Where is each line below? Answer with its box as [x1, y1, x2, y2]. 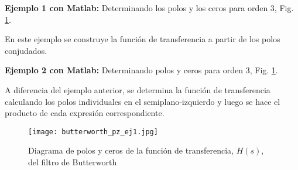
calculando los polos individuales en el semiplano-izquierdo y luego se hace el [5, 95, 280, 107]
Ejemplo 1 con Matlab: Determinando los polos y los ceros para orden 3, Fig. [5, 2, 294, 13]
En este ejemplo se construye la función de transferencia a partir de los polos [5, 33, 280, 45]
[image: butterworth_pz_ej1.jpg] [28, 127, 158, 136]
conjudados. [5, 44, 47, 56]
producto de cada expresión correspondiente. [5, 107, 165, 119]
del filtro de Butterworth [28, 156, 117, 168]
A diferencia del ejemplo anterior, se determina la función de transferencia [5, 83, 270, 96]
